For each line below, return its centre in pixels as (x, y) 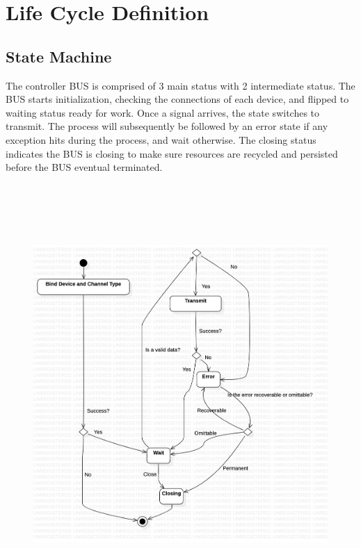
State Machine (59, 56)
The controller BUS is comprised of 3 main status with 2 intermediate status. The (180, 85)
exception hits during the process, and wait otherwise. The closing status (161, 139)
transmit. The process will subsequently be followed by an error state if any (167, 126)
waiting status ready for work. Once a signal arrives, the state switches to (163, 112)
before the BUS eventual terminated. (84, 167)
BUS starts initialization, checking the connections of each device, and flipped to (177, 99)
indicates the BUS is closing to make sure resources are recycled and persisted (172, 153)
